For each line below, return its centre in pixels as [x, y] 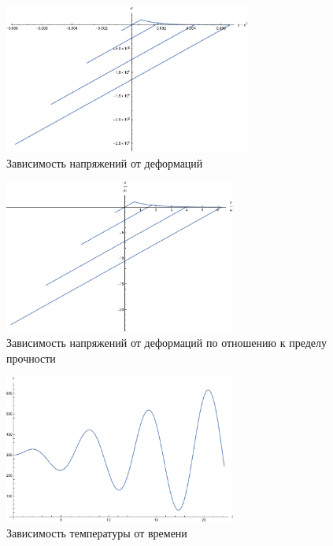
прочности [31, 358]
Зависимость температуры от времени [97, 533]
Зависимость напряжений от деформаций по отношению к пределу [166, 343]
